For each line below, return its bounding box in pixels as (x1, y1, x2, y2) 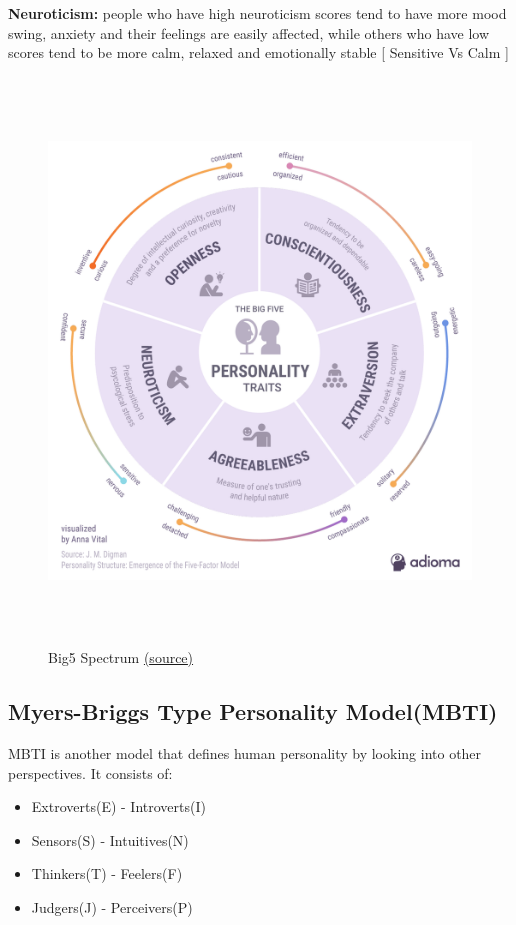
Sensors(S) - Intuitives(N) (31, 829, 189, 850)
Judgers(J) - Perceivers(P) (31, 897, 193, 918)
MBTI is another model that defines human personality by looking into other (8, 743, 482, 764)
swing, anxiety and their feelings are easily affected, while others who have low (8, 22, 490, 43)
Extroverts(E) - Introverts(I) (31, 796, 206, 817)
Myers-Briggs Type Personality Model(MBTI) (8, 696, 498, 727)
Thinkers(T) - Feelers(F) (31, 863, 183, 884)
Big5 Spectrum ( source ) (48, 647, 194, 668)
